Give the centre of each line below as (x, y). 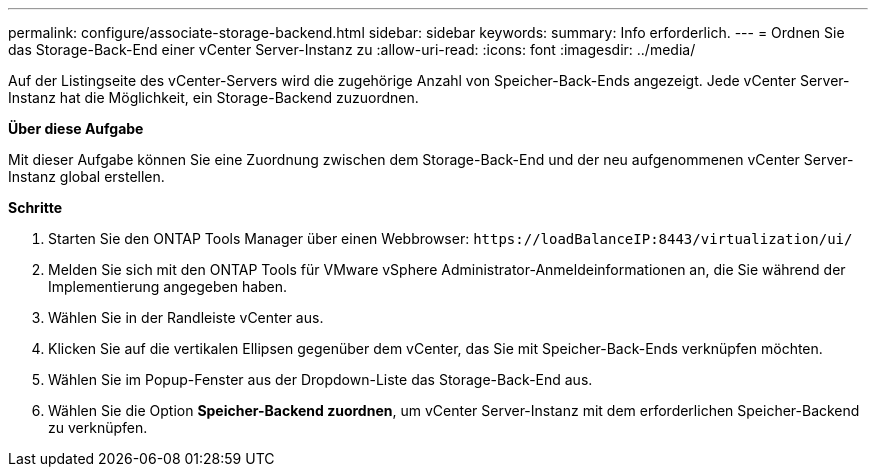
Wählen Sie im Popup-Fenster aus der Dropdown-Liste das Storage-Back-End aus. (320, 379)
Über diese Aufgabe (76, 128)
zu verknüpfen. (98, 427)
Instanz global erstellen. (86, 176)
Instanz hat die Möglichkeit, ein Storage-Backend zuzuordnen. (213, 97)
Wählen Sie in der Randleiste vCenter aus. (186, 317)
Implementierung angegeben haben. (168, 286)
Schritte (35, 207)
